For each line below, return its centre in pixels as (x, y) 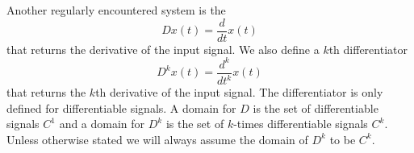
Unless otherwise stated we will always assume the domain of (157, 139)
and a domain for (102, 124)
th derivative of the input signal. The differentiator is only (239, 92)
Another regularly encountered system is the (116, 10)
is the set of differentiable (316, 108)
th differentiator (368, 49)
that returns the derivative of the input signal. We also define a (163, 49)
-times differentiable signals (301, 124)
